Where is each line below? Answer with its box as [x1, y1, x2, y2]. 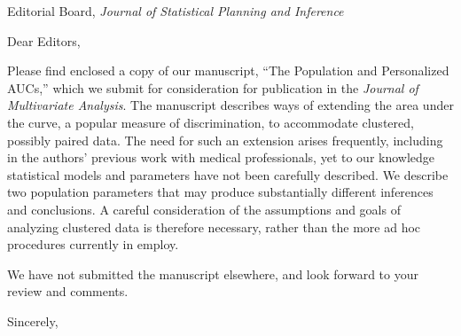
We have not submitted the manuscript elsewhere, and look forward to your [7, 264, 418, 283]
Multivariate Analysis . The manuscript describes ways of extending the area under [7, 96, 454, 114]
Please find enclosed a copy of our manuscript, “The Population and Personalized [7, 61, 449, 80]
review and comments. [7, 282, 129, 301]
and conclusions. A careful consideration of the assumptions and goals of [7, 199, 401, 218]
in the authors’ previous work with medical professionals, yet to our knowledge [7, 148, 435, 167]
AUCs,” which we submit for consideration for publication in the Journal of [7, 78, 418, 97]
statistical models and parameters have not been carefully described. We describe [7, 165, 449, 184]
